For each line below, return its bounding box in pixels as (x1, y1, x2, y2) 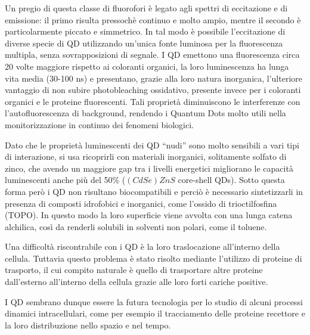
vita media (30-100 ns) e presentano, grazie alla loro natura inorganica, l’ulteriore (5, 72, 302, 84)
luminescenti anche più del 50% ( (5, 173, 126, 186)
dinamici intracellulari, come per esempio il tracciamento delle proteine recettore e (5, 307, 305, 320)
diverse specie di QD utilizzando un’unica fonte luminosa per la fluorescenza (5, 36, 283, 49)
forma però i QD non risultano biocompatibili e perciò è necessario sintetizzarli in (5, 185, 303, 197)
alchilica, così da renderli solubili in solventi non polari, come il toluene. (5, 220, 267, 232)
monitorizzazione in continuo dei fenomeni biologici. (5, 118, 194, 131)
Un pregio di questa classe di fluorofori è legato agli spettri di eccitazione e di (5, 2, 288, 14)
